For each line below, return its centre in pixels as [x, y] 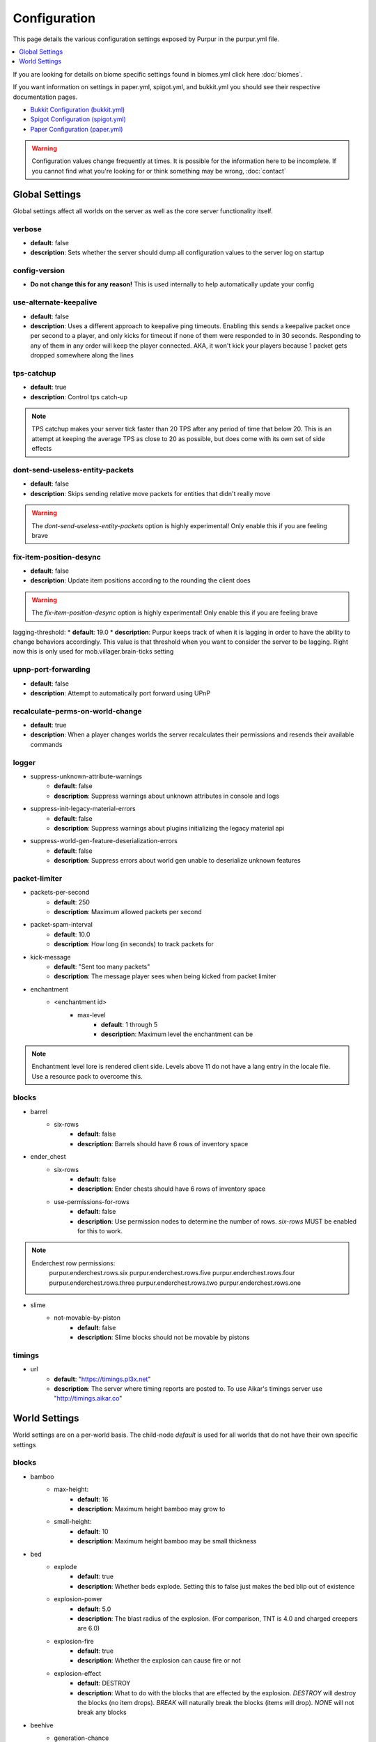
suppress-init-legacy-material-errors [83, 809]
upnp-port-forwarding [52, 670]
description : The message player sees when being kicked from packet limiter [165, 976]
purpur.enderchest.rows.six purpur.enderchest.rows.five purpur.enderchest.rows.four [172, 1273]
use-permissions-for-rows [92, 1201]
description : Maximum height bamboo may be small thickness [167, 1541]
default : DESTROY [104, 1683]
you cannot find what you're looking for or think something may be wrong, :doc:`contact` [159, 171]
